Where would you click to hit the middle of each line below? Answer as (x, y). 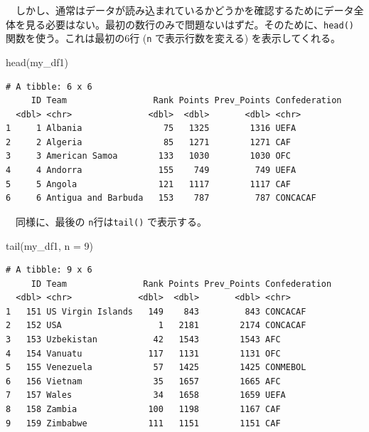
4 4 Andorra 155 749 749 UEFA (151, 170)
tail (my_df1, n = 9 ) (49, 245)
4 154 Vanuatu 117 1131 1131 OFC (143, 353)
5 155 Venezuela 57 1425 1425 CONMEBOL (156, 368)
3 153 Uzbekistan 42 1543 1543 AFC (143, 340)
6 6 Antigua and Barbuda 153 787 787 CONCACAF (161, 198)
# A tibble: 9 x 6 (49, 270)
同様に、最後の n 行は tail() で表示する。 (111, 221)
